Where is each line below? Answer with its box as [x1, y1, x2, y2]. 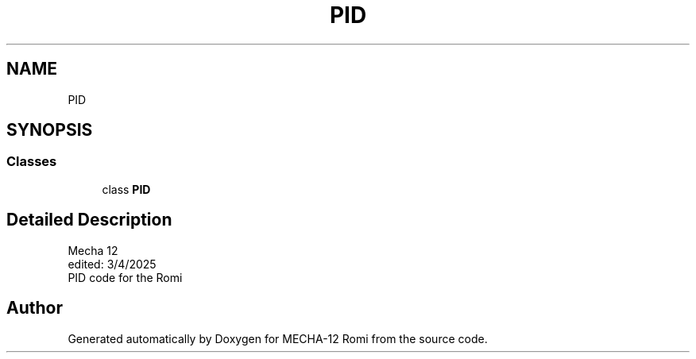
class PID [102, 182, 151, 196]
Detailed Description [6, 210, 172, 230]
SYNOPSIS [6, 120, 93, 141]
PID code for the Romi [68, 270, 183, 284]
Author [6, 298, 63, 318]
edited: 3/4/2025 [68, 257, 157, 271]
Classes [6, 153, 57, 170]
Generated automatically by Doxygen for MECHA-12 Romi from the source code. [68, 331, 488, 345]
